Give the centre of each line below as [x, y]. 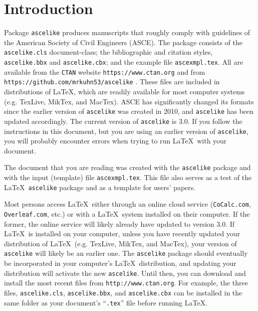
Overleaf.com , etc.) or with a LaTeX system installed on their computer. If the [127, 213]
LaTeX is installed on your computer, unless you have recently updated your [122, 234]
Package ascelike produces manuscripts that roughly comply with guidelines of [127, 32]
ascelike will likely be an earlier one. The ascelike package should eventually [126, 253]
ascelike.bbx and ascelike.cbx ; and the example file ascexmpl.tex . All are [124, 62]
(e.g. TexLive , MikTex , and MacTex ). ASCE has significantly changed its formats [129, 101]
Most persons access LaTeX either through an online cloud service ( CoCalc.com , [127, 204]
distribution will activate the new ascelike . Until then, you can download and [125, 273]
